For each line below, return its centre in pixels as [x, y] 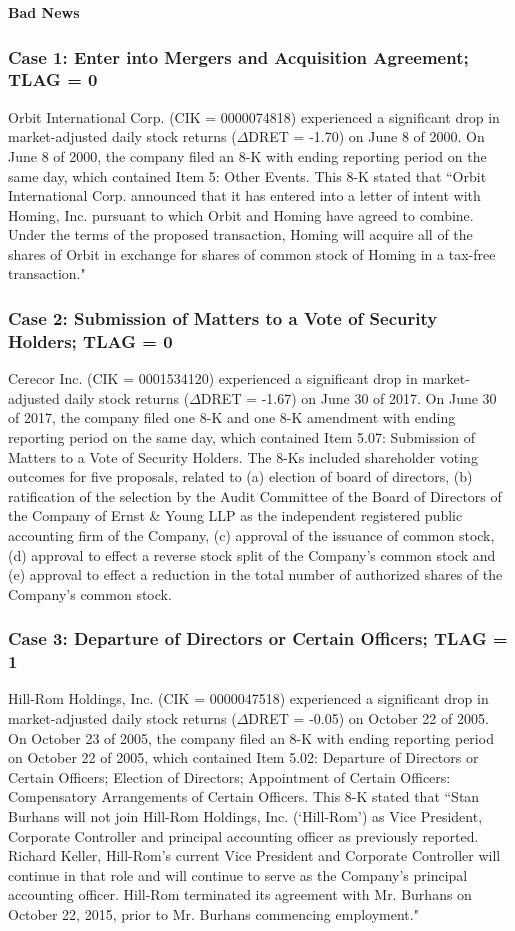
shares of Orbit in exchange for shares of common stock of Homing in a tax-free [252, 253]
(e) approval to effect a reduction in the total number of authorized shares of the [255, 574]
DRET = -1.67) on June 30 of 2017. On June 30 [348, 397]
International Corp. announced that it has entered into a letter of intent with [244, 195]
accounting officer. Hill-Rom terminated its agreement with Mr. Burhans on [240, 894]
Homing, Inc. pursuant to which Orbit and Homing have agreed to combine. [241, 214]
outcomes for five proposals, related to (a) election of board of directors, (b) [240, 476]
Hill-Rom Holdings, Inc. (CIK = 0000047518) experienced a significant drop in [248, 698]
